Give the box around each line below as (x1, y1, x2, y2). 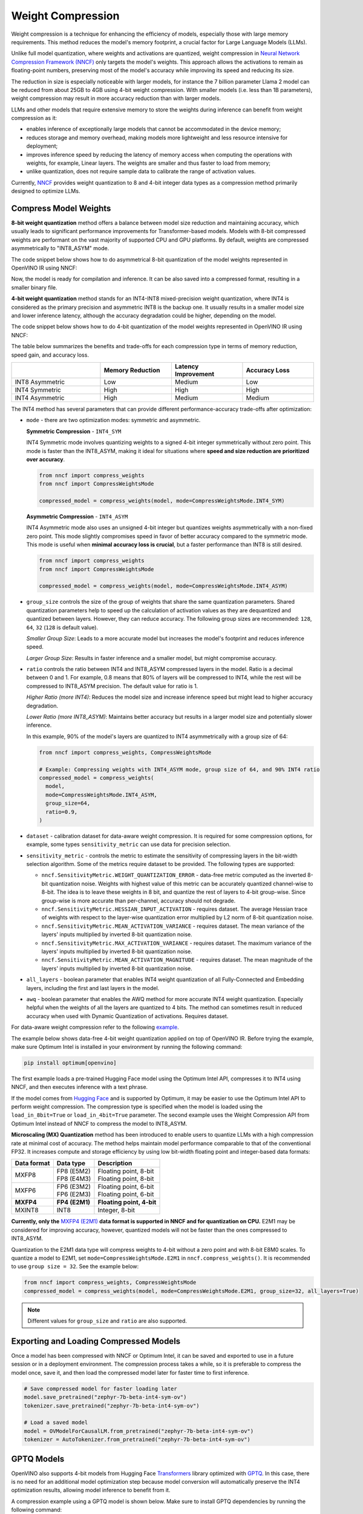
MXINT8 (15, 1206, 39, 1214)
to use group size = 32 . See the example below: (11, 1263, 139, 1270)
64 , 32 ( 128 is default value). (26, 624, 99, 631)
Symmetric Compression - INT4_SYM (26, 428, 122, 435)
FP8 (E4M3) (56, 1175, 91, 1183)
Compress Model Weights (11, 203, 111, 213)
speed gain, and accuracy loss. (11, 351, 89, 359)
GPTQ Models (11, 1453, 65, 1464)
